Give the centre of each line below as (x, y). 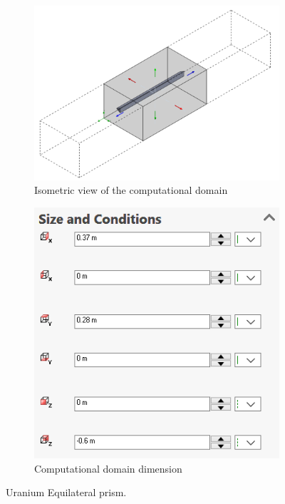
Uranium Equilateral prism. (66, 492)
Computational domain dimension (108, 468)
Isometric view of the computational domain (131, 190)
